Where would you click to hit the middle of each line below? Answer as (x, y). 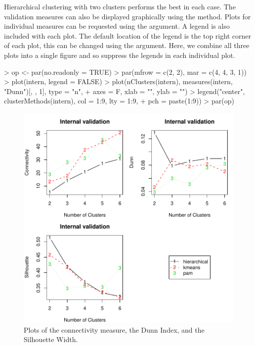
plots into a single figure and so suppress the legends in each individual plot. (120, 55)
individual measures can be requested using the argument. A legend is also (117, 26)
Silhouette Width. (51, 339)
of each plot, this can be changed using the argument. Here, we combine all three (127, 45)
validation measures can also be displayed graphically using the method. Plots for (127, 16)
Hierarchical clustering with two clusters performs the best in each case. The (120, 6)
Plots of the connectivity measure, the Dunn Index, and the (114, 329)
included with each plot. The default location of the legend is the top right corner (127, 35)
